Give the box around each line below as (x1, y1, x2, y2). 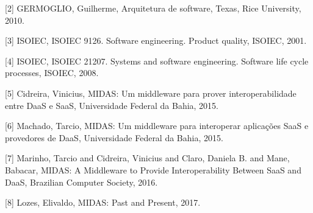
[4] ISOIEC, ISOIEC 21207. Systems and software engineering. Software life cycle (5, 54, 309, 67)
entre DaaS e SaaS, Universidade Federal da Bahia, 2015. (5, 99, 219, 111)
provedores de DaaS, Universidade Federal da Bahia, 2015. (5, 131, 223, 144)
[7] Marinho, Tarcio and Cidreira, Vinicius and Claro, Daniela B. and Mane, (5, 152, 290, 164)
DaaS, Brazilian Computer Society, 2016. (5, 175, 158, 188)
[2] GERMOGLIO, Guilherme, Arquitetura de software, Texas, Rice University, (5, 2, 301, 14)
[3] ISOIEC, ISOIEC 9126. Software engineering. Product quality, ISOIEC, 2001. (5, 34, 307, 47)
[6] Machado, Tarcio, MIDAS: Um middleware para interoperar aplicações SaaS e (5, 119, 309, 132)
